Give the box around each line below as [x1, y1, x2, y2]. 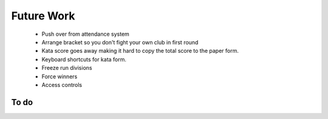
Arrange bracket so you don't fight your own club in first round [41, 38, 199, 46]
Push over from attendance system [41, 30, 130, 38]
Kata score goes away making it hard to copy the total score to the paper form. [41, 47, 239, 55]
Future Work [11, 9, 75, 22]
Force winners [41, 73, 78, 80]
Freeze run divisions [41, 64, 92, 72]
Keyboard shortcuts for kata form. [41, 55, 127, 63]
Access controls [41, 81, 82, 88]
